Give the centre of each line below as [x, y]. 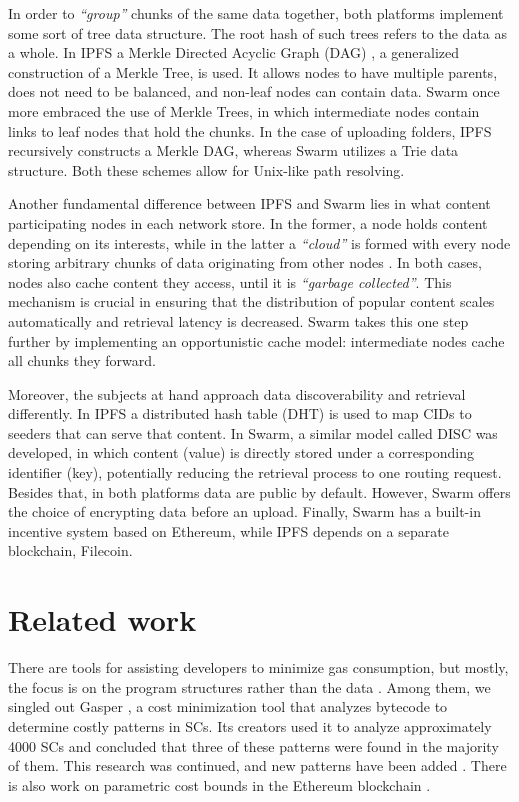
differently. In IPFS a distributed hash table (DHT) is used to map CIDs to [240, 413]
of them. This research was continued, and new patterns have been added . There [257, 765]
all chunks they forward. [82, 360]
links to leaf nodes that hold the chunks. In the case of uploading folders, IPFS [250, 130]
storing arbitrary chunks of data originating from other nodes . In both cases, [245, 262]
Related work [102, 619]
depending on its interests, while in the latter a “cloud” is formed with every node [259, 242]
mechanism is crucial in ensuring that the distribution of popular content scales [251, 301]
